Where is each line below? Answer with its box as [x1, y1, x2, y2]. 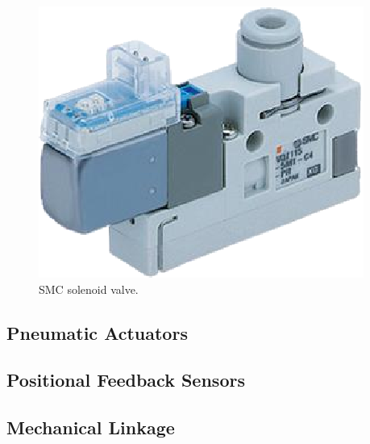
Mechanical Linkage [6, 415, 175, 440]
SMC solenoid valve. [39, 280, 139, 297]
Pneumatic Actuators [6, 320, 188, 345]
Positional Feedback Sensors [6, 367, 245, 392]
